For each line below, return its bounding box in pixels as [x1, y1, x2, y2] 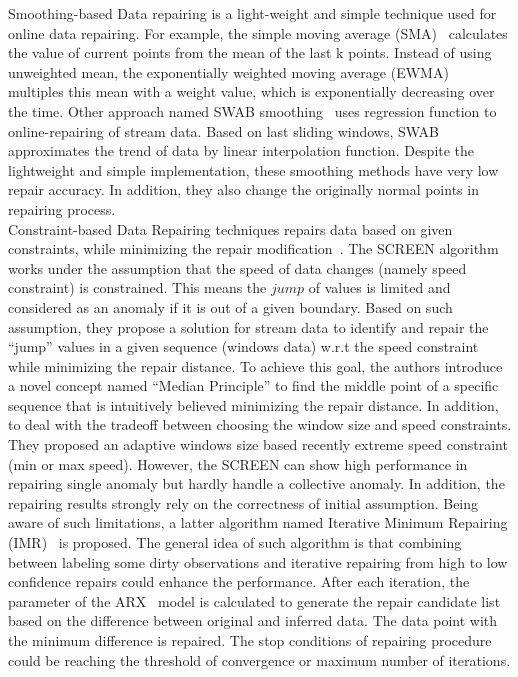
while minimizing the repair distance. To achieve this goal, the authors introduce [8, 355, 503, 376]
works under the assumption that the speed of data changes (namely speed [8, 257, 467, 278]
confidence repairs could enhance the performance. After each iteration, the [8, 571, 470, 592]
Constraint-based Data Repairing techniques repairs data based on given [8, 218, 453, 239]
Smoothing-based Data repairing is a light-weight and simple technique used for [8, 3, 497, 23]
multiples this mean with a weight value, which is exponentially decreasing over [8, 81, 495, 102]
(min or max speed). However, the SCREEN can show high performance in [8, 453, 468, 474]
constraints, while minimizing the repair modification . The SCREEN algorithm [8, 238, 499, 259]
